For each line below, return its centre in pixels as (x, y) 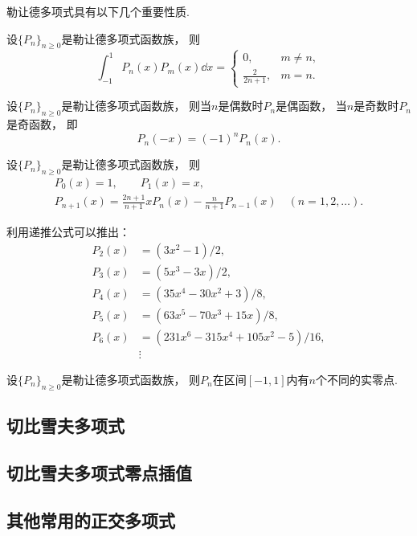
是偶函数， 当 (311, 106)
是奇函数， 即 (42, 124)
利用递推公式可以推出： (68, 232)
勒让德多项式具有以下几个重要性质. (98, 11)
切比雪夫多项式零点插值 (99, 472)
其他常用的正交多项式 (91, 520)
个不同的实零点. (356, 379)
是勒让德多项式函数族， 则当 (137, 106)
